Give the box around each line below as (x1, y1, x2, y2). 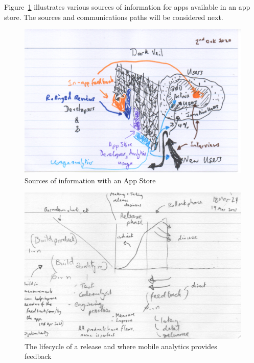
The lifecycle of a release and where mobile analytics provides (25, 340, 217, 351)
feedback (25, 351, 52, 361)
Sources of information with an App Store (25, 175, 156, 185)
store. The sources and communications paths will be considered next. (4, 11, 223, 22)
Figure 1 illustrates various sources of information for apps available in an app (4, 2, 250, 12)
